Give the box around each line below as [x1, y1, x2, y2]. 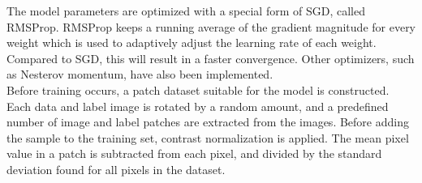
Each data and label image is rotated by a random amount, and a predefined [6, 97, 389, 114]
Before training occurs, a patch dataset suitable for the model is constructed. [6, 81, 390, 98]
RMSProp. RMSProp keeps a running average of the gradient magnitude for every [6, 18, 416, 35]
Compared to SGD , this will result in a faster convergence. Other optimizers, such [6, 49, 415, 66]
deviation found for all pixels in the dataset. [6, 160, 226, 177]
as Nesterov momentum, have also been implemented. [6, 66, 273, 83]
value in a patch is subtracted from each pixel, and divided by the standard [6, 145, 382, 162]
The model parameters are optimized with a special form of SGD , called [6, 2, 365, 19]
